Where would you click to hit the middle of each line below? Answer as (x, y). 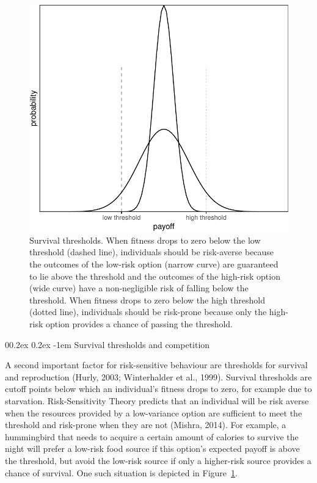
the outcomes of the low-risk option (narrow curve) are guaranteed (154, 264)
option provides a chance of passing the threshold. (139, 324)
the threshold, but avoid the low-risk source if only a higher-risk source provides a (158, 460)
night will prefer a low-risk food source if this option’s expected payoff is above (152, 448)
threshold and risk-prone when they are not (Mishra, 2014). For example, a (146, 425)
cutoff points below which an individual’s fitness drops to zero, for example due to (158, 389)
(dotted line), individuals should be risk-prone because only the (148, 312)
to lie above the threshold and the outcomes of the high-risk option (155, 276)
